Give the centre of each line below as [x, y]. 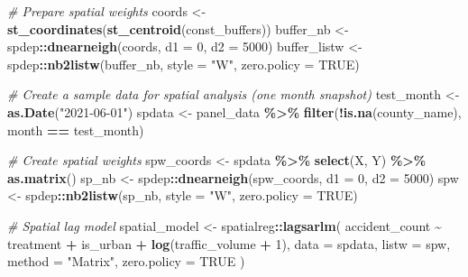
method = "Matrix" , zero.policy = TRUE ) [126, 261]
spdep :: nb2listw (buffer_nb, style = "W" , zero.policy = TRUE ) [184, 64]
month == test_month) [76, 129]
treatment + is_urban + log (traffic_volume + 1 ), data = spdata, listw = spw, [229, 243]
